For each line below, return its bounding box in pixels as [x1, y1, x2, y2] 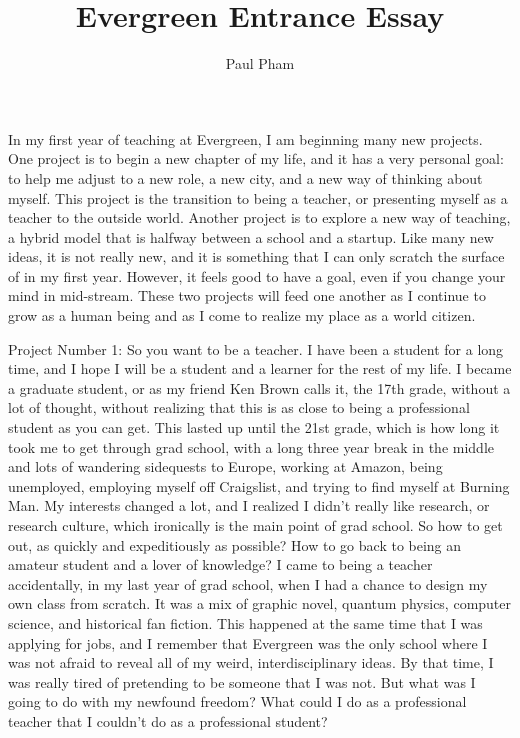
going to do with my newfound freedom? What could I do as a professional [8, 691, 467, 712]
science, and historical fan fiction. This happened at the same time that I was [8, 612, 483, 633]
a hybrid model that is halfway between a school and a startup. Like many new [8, 226, 494, 247]
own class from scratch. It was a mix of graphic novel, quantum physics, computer [8, 593, 512, 614]
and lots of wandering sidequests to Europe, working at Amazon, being [8, 456, 443, 477]
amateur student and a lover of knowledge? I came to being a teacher [8, 554, 433, 575]
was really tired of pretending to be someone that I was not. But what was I [8, 671, 476, 692]
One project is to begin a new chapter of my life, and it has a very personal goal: [8, 148, 504, 169]
